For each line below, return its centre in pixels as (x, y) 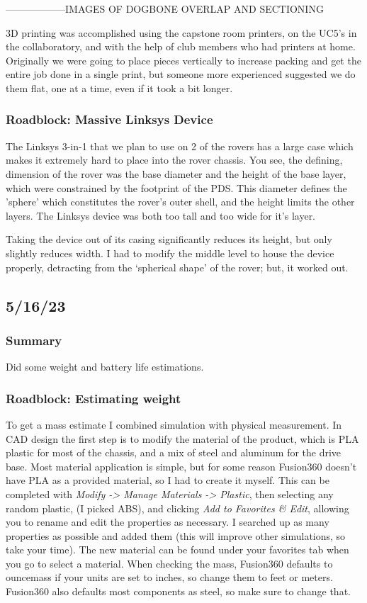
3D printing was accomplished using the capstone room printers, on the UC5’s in (181, 32)
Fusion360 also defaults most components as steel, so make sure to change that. (178, 591)
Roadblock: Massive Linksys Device (109, 119)
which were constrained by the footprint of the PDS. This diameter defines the (176, 187)
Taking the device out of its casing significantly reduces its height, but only (169, 239)
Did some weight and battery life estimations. (105, 367)
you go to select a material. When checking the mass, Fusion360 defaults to (169, 563)
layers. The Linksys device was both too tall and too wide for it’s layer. (161, 215)
